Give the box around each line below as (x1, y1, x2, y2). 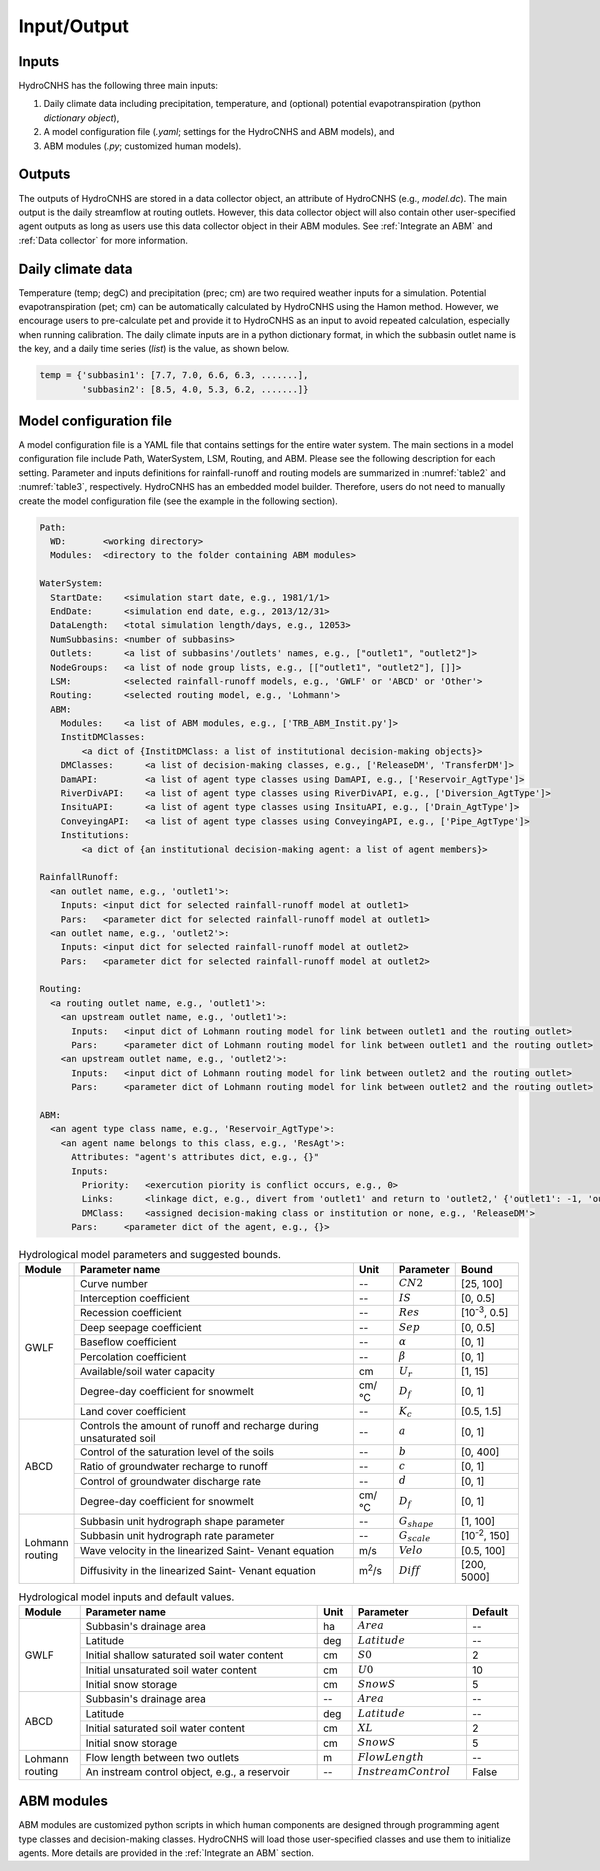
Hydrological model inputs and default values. (18, 1590, 235, 1604)
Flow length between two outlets (85, 1751, 240, 1765)
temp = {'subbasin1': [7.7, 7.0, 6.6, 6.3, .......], (39, 370, 309, 381)
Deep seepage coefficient (80, 1320, 202, 1334)
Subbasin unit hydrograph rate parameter (80, 1529, 275, 1543)
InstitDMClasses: (60, 731, 146, 743)
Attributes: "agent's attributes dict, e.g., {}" (71, 1151, 320, 1163)
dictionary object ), (43, 111, 120, 124)
